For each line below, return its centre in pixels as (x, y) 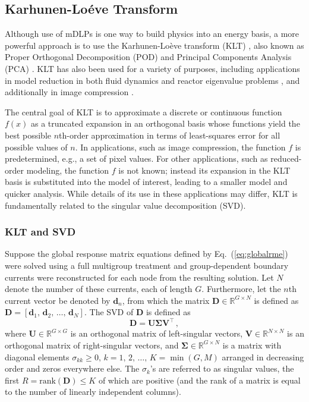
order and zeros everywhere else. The (72, 368)
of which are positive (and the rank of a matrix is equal (199, 380)
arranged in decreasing (263, 357)
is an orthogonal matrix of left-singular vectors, (157, 333)
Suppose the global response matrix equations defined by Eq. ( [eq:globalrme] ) (146, 254)
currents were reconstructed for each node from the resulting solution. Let (139, 277)
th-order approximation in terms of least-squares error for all (170, 135)
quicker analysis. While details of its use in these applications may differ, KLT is (151, 193)
